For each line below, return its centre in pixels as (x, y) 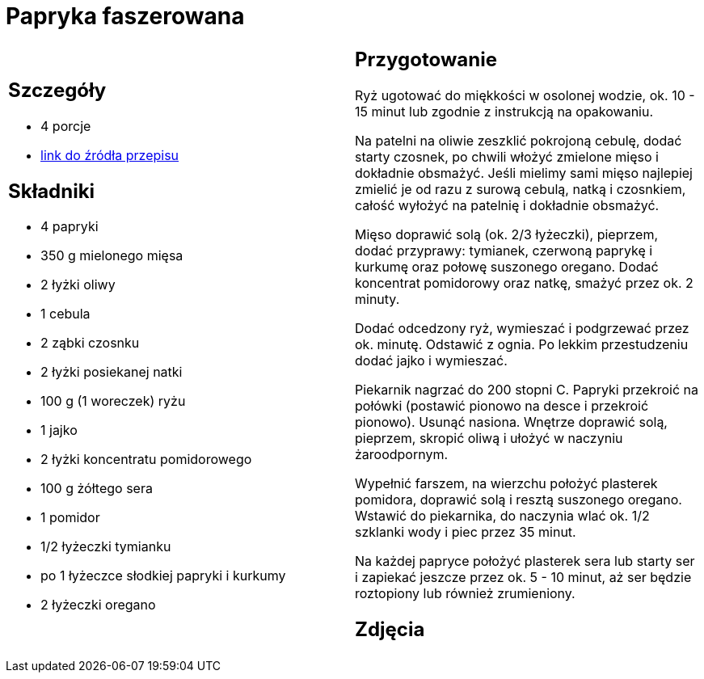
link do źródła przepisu (110, 155)
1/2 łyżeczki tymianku (106, 547)
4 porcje (66, 126)
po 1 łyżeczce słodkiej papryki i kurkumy (163, 576)
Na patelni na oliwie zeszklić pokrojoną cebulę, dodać (519, 140)
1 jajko (59, 430)
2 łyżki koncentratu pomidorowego (146, 460)
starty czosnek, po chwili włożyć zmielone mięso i (507, 156)
